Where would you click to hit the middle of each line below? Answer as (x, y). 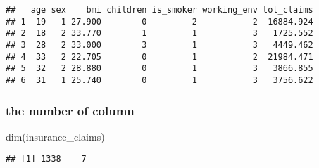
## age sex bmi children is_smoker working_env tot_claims (159, 10)
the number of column (70, 110)
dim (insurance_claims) (55, 136)
